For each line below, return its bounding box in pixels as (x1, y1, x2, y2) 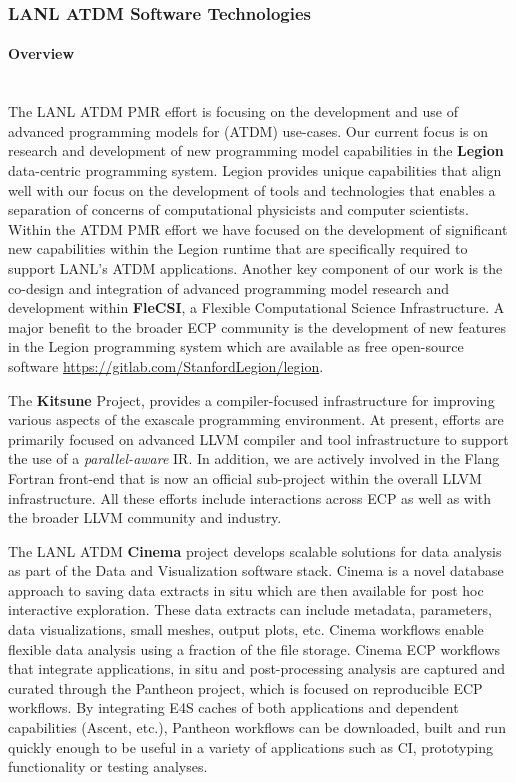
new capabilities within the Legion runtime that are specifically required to (8, 238, 468, 259)
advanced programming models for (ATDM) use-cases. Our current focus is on (8, 120, 488, 141)
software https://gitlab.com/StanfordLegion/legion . (8, 355, 324, 376)
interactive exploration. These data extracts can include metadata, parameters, (8, 599, 492, 620)
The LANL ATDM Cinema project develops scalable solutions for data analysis (8, 540, 502, 561)
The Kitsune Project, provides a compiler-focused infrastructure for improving (8, 389, 495, 410)
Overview (8, 43, 75, 64)
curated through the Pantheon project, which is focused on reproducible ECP (8, 677, 483, 698)
